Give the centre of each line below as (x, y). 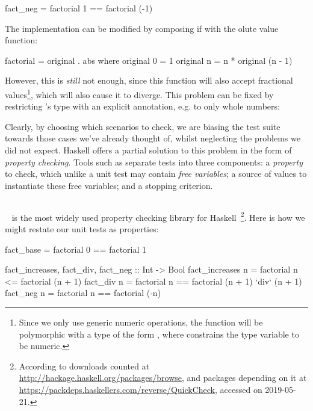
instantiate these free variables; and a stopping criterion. (109, 185)
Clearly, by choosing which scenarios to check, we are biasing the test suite (143, 126)
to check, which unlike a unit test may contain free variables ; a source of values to (156, 174)
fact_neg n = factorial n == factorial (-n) (83, 293)
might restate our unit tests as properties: (82, 229)
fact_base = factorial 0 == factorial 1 (76, 249)
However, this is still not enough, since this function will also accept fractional (149, 80)
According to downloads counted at (84, 366)
